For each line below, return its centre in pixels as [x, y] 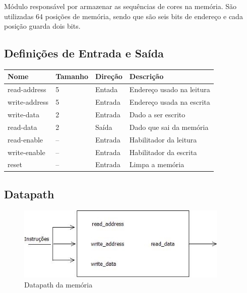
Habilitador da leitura [163, 139]
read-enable [25, 139]
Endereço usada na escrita [170, 102]
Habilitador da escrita [163, 152]
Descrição [146, 76]
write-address [28, 102]
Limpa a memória [157, 164]
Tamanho [72, 76]
